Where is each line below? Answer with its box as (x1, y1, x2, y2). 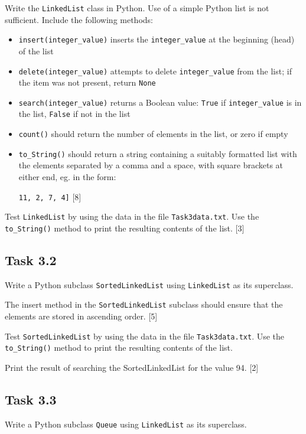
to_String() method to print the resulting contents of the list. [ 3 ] (5, 221, 245, 234)
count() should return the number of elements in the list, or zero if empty (18, 128, 288, 140)
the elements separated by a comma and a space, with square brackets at (18, 159, 284, 171)
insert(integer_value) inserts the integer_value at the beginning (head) (18, 33, 295, 45)
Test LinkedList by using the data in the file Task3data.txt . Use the (5, 210, 259, 223)
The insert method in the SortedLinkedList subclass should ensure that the (5, 298, 283, 311)
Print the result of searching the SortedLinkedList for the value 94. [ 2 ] (5, 361, 259, 374)
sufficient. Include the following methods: (5, 13, 153, 25)
